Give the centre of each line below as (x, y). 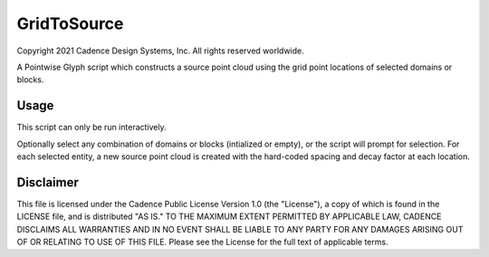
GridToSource (70, 24)
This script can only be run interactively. (91, 128)
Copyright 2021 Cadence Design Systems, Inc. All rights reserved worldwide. (160, 51)
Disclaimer (48, 182)
